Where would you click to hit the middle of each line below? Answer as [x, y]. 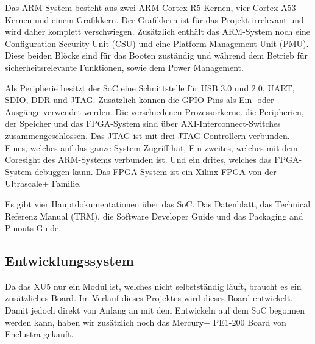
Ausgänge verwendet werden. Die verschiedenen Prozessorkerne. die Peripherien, [154, 111]
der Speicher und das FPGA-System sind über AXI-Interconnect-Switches [143, 124]
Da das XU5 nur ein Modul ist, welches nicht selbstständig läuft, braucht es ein [153, 286]
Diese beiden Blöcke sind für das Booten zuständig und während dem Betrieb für [157, 55]
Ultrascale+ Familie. [43, 183]
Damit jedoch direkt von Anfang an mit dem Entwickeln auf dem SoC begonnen [155, 310]
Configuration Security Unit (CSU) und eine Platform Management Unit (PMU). [157, 43]
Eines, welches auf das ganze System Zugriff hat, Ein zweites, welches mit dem [151, 147]
